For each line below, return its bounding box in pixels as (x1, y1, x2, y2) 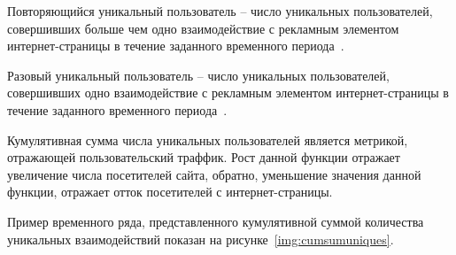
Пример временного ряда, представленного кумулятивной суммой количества (7, 212, 424, 230)
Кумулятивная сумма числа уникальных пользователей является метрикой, (7, 130, 408, 149)
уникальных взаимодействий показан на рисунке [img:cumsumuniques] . (7, 229, 394, 248)
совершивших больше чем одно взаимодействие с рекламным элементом (7, 19, 399, 37)
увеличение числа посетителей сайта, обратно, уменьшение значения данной (7, 165, 421, 183)
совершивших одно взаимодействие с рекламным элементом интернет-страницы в (7, 83, 449, 102)
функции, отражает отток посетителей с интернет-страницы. (7, 182, 333, 201)
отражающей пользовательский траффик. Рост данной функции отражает (7, 148, 400, 166)
